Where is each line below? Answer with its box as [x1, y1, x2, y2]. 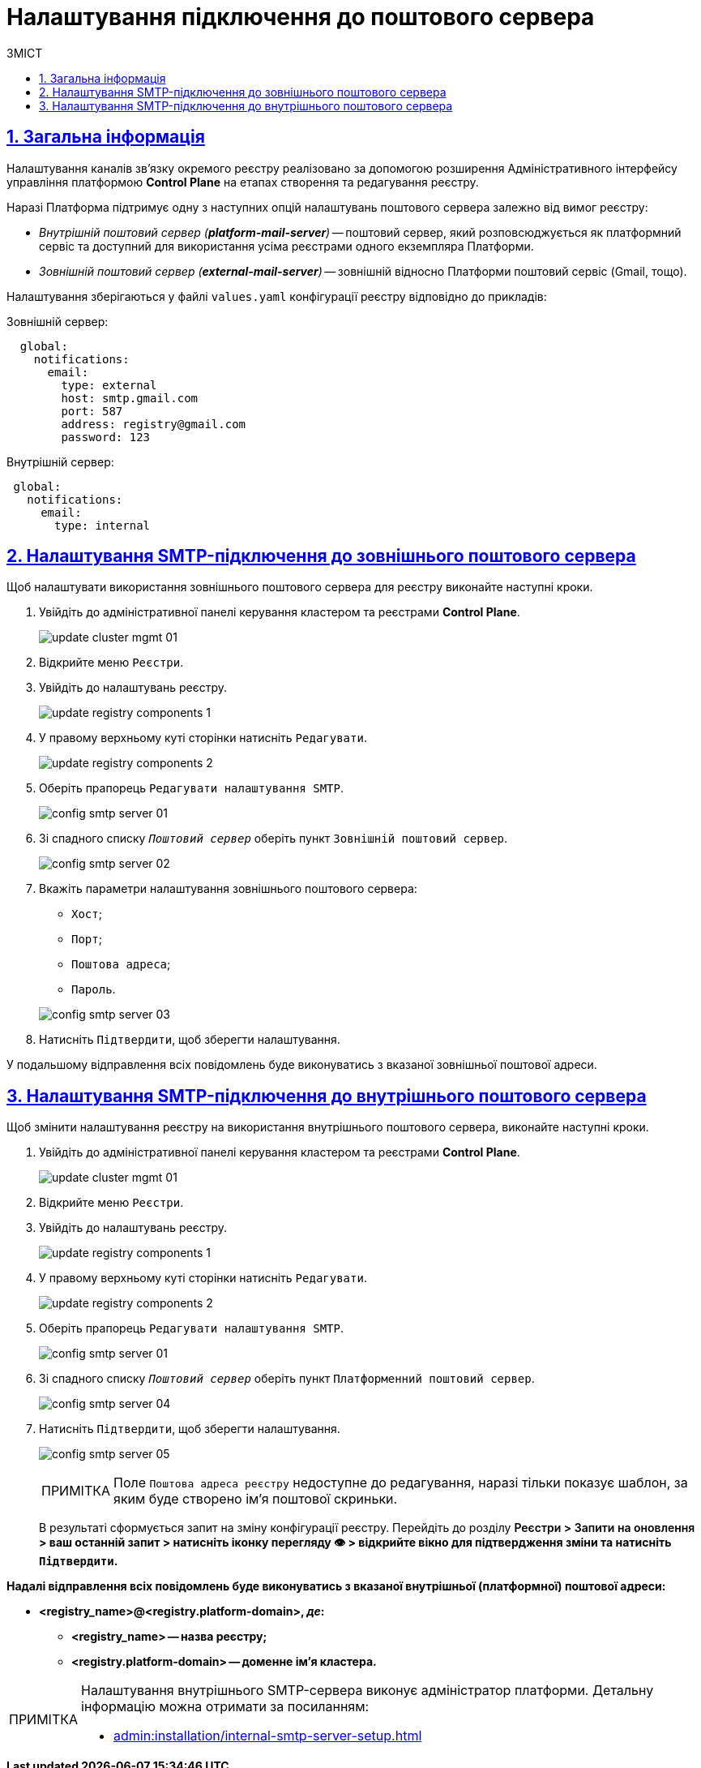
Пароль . [71, 982, 116, 997]
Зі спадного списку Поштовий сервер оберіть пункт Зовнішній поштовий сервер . [39, 831, 508, 846]
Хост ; [71, 907, 102, 921]
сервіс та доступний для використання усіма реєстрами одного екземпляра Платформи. [39, 238, 534, 253]
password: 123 [61, 430, 151, 444]
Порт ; [71, 932, 102, 946]
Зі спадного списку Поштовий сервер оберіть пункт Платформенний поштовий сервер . [39, 1371, 535, 1386]
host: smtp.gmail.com [61, 391, 199, 405]
